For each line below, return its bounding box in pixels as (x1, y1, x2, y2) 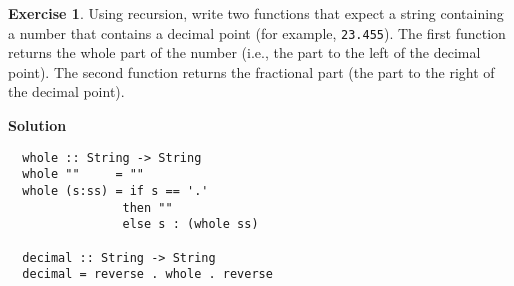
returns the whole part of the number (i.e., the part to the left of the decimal (8, 42, 481, 63)
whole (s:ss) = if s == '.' (22, 183, 209, 198)
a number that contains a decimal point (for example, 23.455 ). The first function (8, 22, 506, 43)
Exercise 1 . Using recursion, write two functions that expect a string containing (8, 3, 504, 23)
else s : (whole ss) (122, 217, 259, 232)
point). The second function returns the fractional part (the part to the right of (8, 61, 495, 82)
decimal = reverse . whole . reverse (22, 267, 273, 282)
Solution (8, 115, 67, 136)
